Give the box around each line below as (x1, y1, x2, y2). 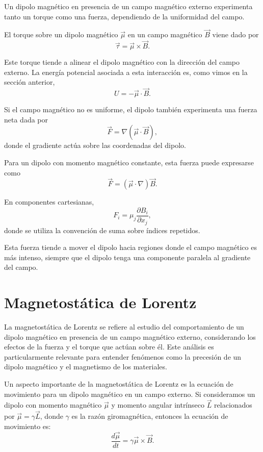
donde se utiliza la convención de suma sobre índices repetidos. (4, 224, 200, 235)
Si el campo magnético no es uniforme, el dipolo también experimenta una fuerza (4, 104, 257, 115)
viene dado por (212, 29, 259, 40)
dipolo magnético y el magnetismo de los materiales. (4, 361, 167, 372)
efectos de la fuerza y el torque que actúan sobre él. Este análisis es (4, 341, 214, 352)
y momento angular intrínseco (111, 399, 204, 410)
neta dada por (4, 114, 48, 124)
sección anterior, (4, 77, 55, 87)
